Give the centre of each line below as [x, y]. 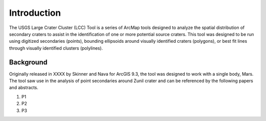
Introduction [35, 13]
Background [28, 62]
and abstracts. [24, 88]
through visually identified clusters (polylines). [56, 48]
